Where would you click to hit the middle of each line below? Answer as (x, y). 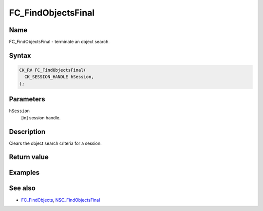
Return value (29, 157)
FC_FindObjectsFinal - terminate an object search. (59, 42)
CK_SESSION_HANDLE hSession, (59, 77)
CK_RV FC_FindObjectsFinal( (53, 70)
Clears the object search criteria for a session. (55, 143)
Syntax (20, 55)
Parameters (27, 99)
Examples (24, 173)
